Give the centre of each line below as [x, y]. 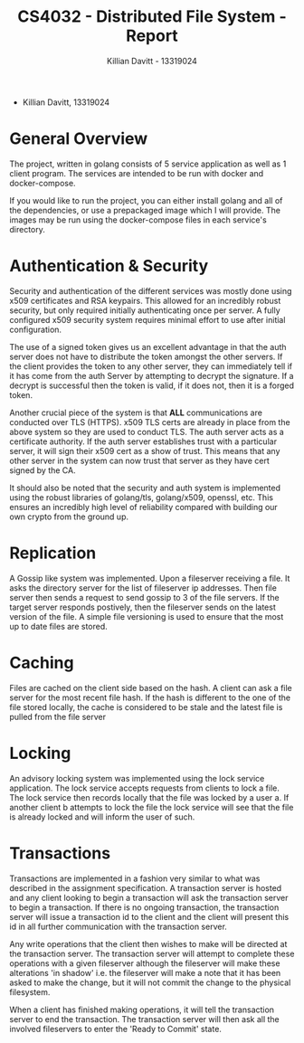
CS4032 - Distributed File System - [152, 17]
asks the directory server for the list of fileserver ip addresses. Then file [143, 588]
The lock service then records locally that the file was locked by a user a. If [149, 797]
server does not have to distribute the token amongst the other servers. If [146, 356]
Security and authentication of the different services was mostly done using [151, 290]
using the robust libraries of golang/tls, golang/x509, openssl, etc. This [142, 497]
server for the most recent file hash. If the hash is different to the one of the [150, 697]
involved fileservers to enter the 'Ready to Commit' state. [115, 1029]
